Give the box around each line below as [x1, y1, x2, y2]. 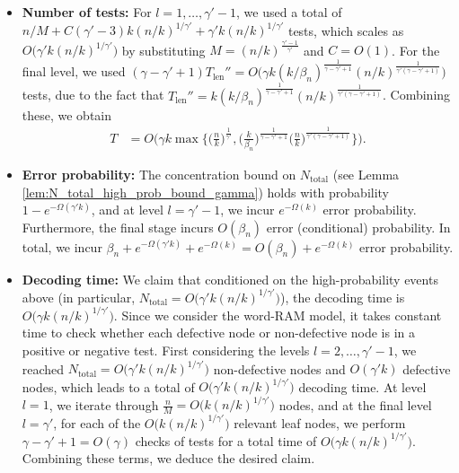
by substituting [121, 40, 206, 59]
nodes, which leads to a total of [22, 377, 195, 396]
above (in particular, [22, 287, 136, 306]
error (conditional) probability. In [266, 217, 451, 236]
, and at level [91, 200, 163, 219]
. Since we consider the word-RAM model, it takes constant [113, 305, 442, 324]
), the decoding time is [280, 287, 405, 306]
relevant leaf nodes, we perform [234, 413, 406, 432]
